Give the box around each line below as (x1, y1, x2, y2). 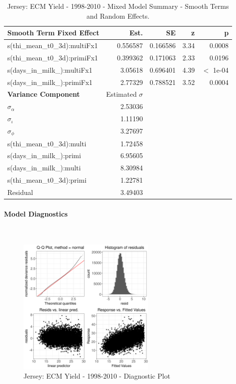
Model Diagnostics (4, 208, 68, 219)
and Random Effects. (86, 10, 150, 21)
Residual (7, 187, 33, 197)
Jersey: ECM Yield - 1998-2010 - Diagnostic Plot (24, 371, 170, 381)
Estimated (106, 89, 137, 99)
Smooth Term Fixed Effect (7, 27, 99, 38)
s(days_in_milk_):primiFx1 (7, 77, 93, 87)
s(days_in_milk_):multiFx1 (7, 64, 93, 75)
